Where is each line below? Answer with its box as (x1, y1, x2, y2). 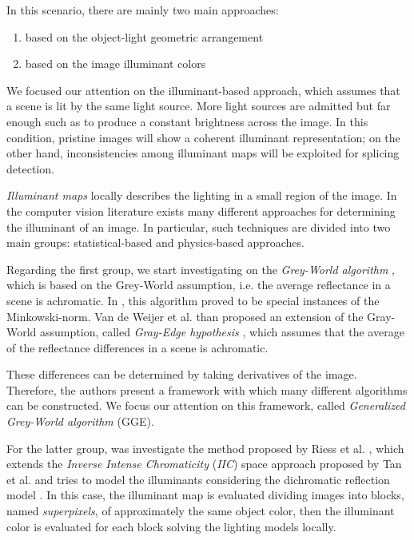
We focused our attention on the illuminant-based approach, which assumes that (6, 81, 400, 98)
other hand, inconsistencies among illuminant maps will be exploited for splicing (6, 145, 400, 161)
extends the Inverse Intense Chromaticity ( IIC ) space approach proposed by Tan (6, 455, 402, 472)
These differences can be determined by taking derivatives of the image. (6, 366, 357, 383)
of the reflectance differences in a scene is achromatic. (6, 339, 269, 355)
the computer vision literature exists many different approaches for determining (6, 202, 396, 219)
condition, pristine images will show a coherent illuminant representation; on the (6, 129, 400, 145)
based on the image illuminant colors (25, 55, 206, 72)
